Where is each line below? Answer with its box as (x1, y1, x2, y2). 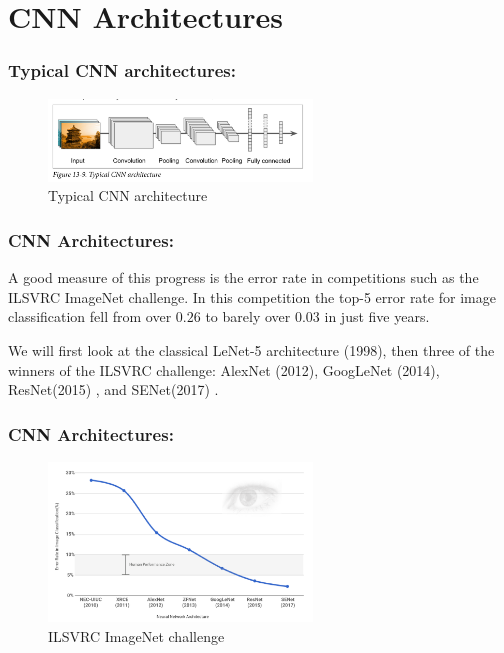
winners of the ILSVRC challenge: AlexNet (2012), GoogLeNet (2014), (8, 359, 440, 380)
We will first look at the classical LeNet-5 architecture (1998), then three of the (8, 339, 495, 360)
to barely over (205, 306, 291, 327)
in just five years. (324, 306, 430, 327)
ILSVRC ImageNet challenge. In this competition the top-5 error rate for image (8, 286, 496, 307)
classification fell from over (8, 306, 172, 327)
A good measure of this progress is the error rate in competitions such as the (8, 267, 479, 288)
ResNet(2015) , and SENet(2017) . (8, 379, 219, 400)
